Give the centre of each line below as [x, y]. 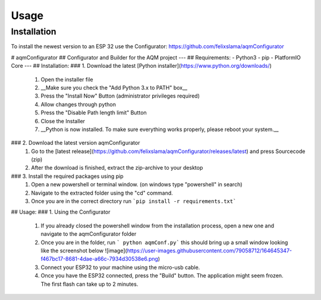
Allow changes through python [78, 104]
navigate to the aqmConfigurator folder [89, 234]
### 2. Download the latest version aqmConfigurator [75, 143]
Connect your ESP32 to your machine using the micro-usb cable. [120, 267]
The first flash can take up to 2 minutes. [89, 284]
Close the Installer [63, 121]
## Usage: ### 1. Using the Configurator [61, 212]
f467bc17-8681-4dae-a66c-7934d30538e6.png [100, 259]
